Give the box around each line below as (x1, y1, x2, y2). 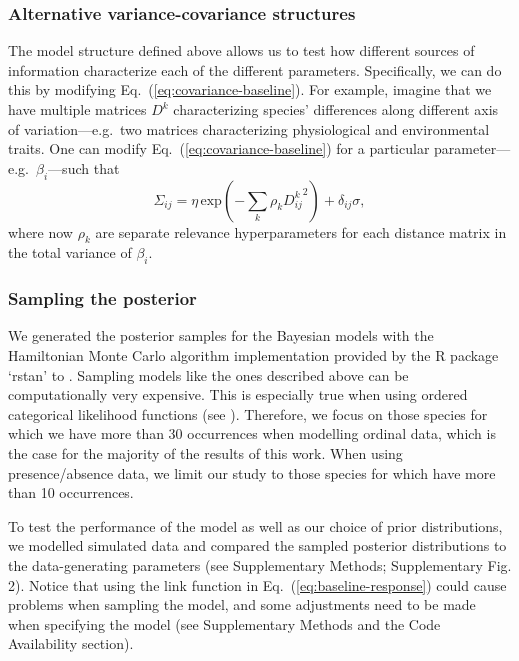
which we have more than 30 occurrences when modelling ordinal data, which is (8, 423, 496, 444)
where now (8, 221, 73, 242)
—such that (48, 157, 120, 178)
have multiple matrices (8, 99, 147, 119)
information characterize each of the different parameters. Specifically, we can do (8, 59, 502, 80)
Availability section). (8, 633, 134, 654)
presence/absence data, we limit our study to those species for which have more (8, 462, 496, 483)
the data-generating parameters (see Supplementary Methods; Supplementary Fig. (8, 554, 512, 575)
